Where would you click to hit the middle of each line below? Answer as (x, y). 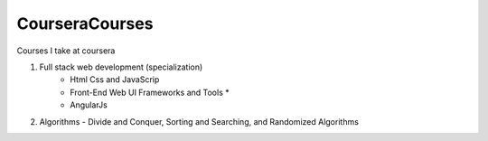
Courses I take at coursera (66, 51)
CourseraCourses (85, 23)
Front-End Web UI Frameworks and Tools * (150, 92)
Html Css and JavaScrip (115, 80)
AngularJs (89, 105)
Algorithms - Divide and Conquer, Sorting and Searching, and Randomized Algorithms (199, 121)
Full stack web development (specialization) (121, 67)
